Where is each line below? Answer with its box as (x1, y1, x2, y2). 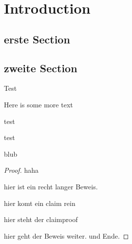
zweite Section (4, 60, 77, 75)
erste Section (4, 31, 70, 46)
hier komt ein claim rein (4, 198, 75, 208)
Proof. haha (4, 165, 39, 175)
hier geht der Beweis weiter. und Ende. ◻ (4, 230, 129, 241)
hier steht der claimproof (4, 214, 78, 224)
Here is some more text (4, 99, 73, 109)
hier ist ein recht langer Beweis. (4, 181, 98, 191)
